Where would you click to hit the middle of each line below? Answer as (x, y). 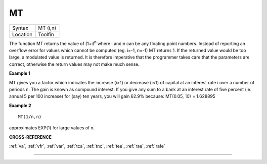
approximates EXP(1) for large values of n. (52, 128)
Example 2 (20, 105)
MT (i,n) (47, 28)
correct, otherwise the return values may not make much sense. (74, 64)
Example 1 (20, 73)
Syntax (20, 28)
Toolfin (46, 34)
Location (22, 34)
